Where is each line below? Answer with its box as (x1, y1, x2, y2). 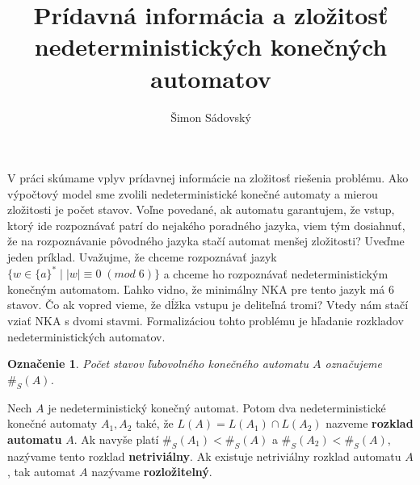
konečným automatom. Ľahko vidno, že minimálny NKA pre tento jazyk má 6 (7, 280, 394, 297)
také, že (136, 415, 174, 432)
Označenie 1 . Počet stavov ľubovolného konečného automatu (7, 355, 309, 372)
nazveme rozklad (325, 415, 414, 432)
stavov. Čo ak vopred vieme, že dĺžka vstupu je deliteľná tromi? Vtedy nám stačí (7, 296, 409, 313)
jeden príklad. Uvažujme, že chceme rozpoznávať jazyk (7, 249, 277, 265)
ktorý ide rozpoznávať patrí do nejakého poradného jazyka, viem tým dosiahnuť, (7, 216, 405, 233)
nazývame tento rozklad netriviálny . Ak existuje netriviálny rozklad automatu (7, 447, 401, 464)
